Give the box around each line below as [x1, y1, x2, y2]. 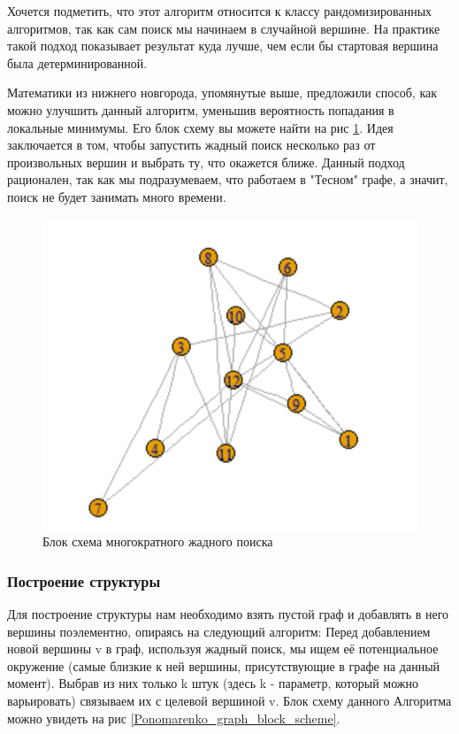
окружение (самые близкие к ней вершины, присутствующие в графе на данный [7, 656, 440, 675]
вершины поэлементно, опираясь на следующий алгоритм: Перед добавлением [7, 622, 431, 640]
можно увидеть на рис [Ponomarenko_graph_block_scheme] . [7, 708, 340, 727]
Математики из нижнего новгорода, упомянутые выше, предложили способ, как [7, 83, 438, 102]
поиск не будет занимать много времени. [7, 187, 226, 205]
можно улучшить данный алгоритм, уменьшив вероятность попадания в [7, 100, 394, 119]
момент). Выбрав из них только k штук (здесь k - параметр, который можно [7, 674, 419, 692]
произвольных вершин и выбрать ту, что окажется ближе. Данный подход [7, 152, 405, 171]
